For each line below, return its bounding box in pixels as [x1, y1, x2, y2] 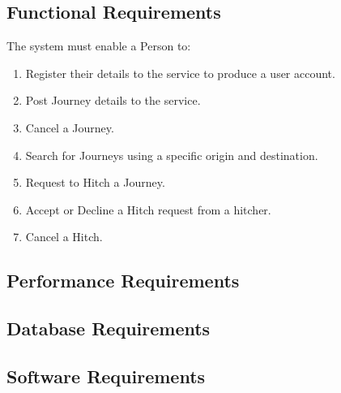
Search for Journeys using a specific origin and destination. [25, 146, 318, 163]
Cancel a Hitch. [25, 228, 103, 245]
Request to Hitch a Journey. [25, 174, 165, 191]
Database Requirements [6, 316, 211, 341]
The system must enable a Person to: [6, 37, 191, 54]
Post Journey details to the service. [25, 92, 201, 109]
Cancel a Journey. [25, 119, 114, 136]
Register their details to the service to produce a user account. [25, 64, 335, 81]
